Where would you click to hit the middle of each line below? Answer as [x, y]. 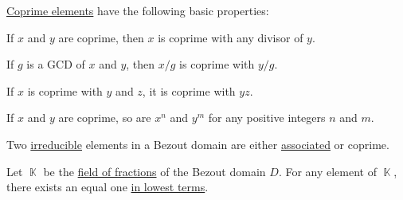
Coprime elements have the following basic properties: [138, 10]
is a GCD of [56, 64]
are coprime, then [101, 37]
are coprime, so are [105, 118]
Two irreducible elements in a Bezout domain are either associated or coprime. [198, 144]
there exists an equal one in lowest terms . [108, 187]
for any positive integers [267, 118]
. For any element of [327, 171]
